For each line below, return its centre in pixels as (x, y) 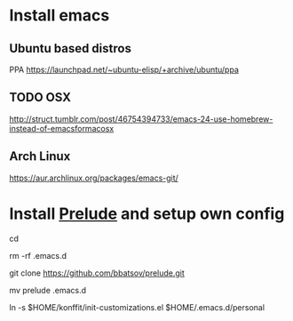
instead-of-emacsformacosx (62, 128)
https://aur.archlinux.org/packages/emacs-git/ (94, 178)
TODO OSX (40, 97)
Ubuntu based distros (70, 48)
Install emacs (59, 16)
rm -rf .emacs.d (38, 255)
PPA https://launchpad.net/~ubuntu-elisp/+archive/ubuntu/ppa (124, 69)
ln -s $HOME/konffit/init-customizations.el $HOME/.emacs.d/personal (137, 307)
